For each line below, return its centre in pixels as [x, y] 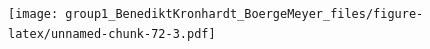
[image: [33, 14]
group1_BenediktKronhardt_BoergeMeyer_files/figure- [244, 14]
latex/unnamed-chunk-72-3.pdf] [112, 33]
